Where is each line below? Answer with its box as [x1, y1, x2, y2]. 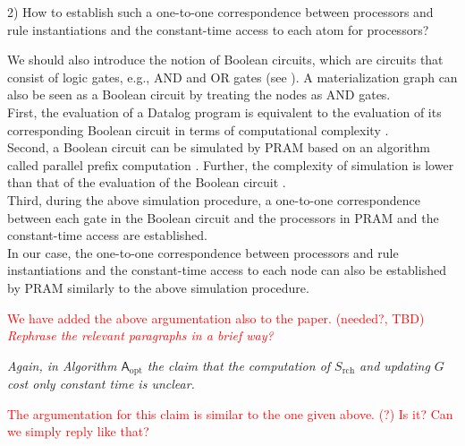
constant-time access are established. [7, 226, 207, 244]
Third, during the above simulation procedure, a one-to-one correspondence [7, 190, 421, 209]
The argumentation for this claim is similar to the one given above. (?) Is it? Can [7, 404, 453, 423]
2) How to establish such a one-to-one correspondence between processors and [7, 3, 434, 21]
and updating [359, 356, 430, 374]
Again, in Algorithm [7, 356, 117, 374]
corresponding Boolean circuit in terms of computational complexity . [7, 120, 389, 139]
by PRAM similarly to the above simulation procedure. [7, 278, 309, 296]
